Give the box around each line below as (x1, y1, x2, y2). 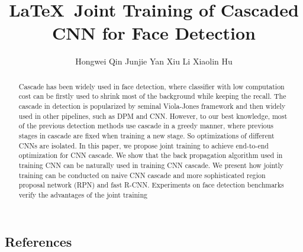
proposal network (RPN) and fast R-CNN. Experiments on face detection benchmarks (18, 180, 284, 190)
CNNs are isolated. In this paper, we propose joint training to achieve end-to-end (18, 140, 269, 150)
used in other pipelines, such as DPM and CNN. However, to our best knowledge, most (18, 111, 288, 121)
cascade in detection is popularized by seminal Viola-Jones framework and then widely (18, 101, 286, 111)
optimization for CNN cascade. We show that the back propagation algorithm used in (18, 150, 283, 160)
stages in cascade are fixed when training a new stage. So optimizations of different (18, 130, 275, 140)
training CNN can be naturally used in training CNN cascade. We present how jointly (18, 160, 284, 170)
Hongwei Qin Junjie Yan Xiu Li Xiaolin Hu (75, 55, 233, 67)
